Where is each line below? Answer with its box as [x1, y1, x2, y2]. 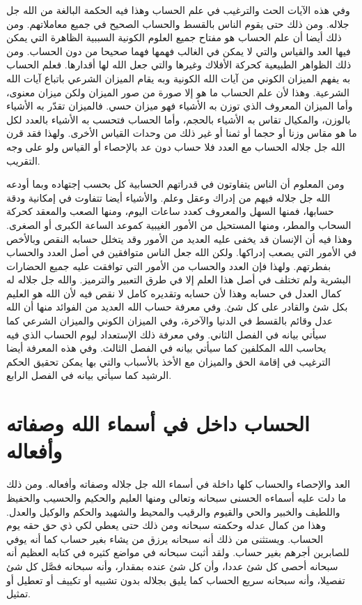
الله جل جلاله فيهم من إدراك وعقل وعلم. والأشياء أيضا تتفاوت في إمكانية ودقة [6, 190, 331, 204]
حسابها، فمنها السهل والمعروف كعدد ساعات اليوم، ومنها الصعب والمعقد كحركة [6, 204, 334, 218]
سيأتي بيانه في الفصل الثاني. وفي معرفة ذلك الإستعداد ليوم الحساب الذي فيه [6, 327, 327, 341]
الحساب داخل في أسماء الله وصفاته [6, 409, 310, 438]
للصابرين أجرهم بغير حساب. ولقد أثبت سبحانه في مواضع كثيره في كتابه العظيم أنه [6, 545, 349, 560]
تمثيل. [6, 586, 31, 601]
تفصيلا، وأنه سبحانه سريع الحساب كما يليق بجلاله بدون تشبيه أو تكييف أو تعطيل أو [6, 572, 345, 587]
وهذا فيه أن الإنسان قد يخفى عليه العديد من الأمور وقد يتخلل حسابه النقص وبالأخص [6, 231, 352, 246]
